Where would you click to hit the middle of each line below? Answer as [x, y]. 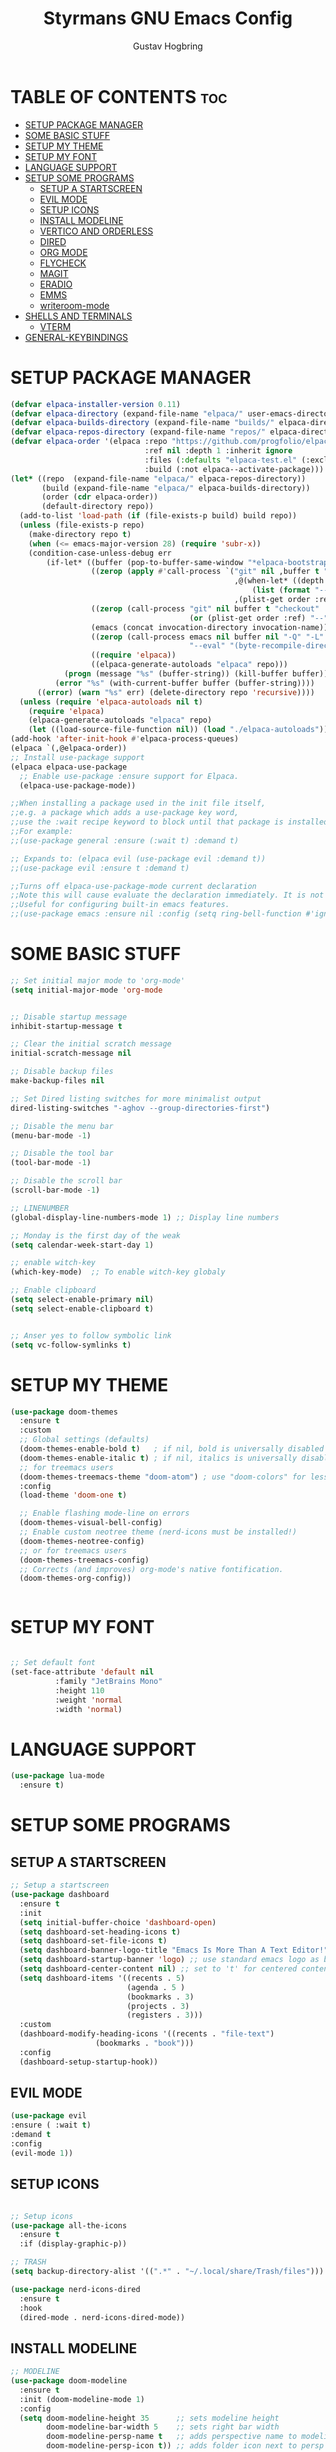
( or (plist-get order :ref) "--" [259, 618]
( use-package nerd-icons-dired [75, 2289]
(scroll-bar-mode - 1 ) [55, 1190]
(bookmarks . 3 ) [160, 1997]
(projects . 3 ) [158, 2006]
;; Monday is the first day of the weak [96, 1235]
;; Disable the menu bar [62, 1126]
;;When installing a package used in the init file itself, [138, 803]
